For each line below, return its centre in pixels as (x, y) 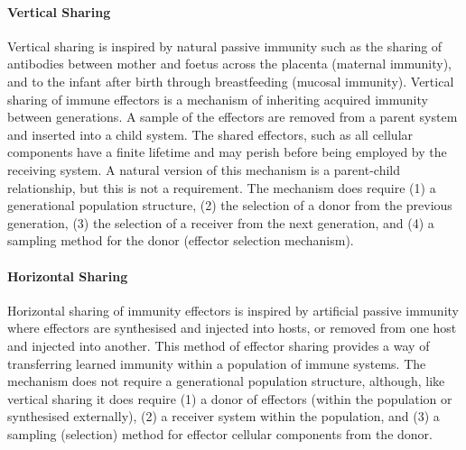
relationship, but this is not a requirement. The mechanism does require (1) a (222, 187)
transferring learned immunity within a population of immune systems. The (217, 363)
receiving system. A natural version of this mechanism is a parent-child (204, 169)
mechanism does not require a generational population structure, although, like (226, 381)
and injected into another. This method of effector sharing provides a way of (219, 345)
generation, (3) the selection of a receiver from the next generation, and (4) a (221, 222)
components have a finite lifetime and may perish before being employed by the (227, 152)
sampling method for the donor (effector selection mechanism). (181, 240)
